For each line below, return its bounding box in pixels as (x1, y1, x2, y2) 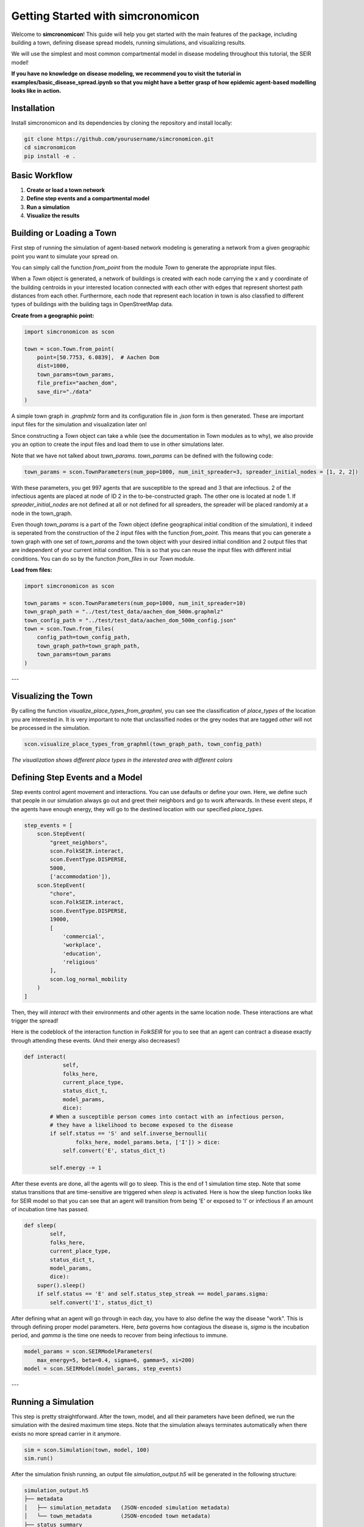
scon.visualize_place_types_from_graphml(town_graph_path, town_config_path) (24, 741, 262, 748)
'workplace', (62, 941, 102, 949)
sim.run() (24, 1455, 54, 1462)
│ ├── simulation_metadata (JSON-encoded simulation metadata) (24, 1504, 230, 1511)
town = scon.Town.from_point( (24, 345, 115, 352)
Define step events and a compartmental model (26, 195, 149, 202)
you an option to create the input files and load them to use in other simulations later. (11, 440, 224, 448)
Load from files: (11, 566, 52, 574)
